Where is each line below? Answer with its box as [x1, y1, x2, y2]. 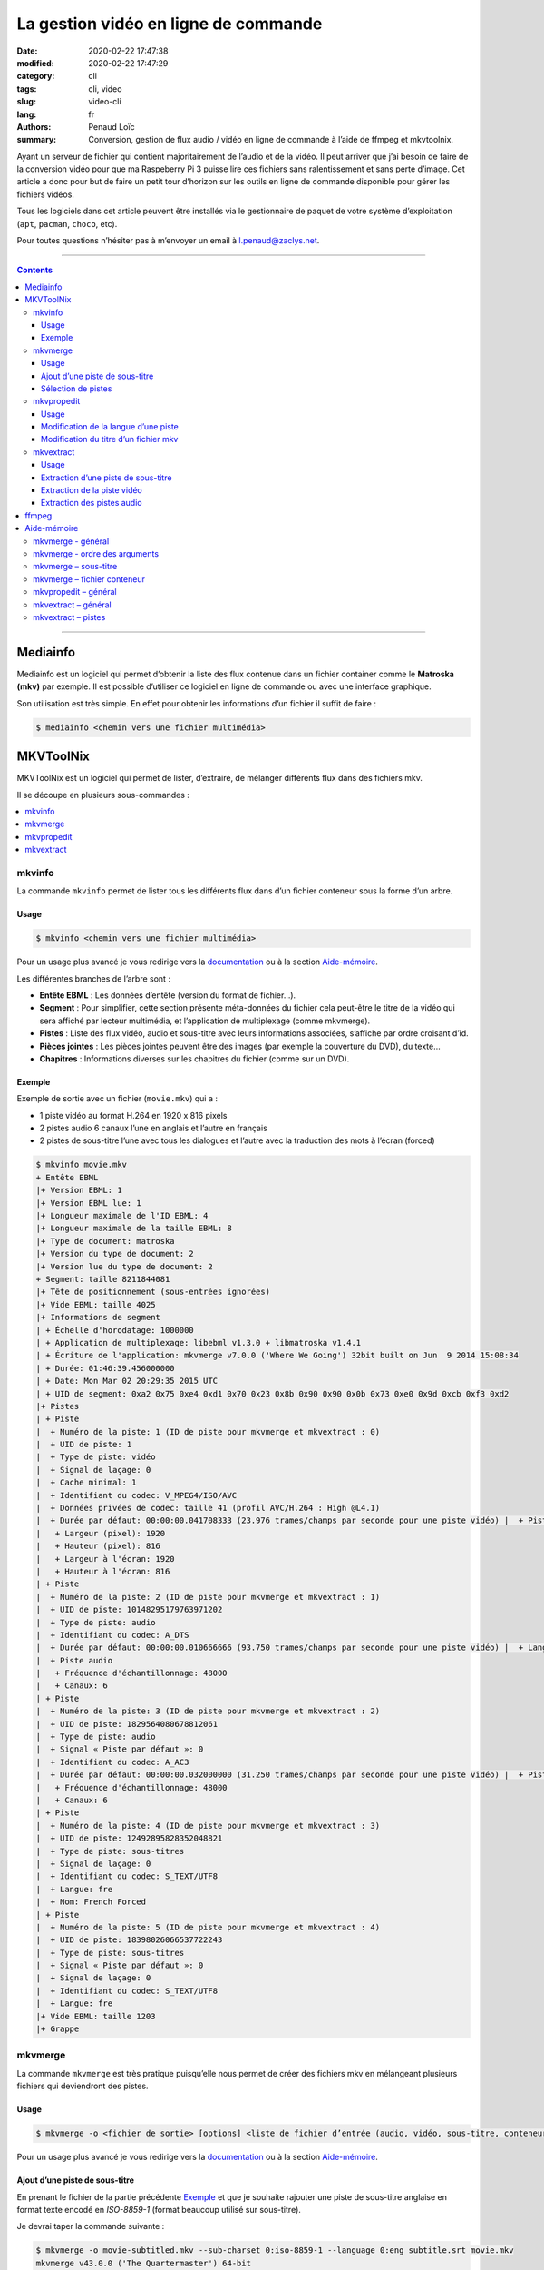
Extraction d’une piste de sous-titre [41, 472, 172, 483]
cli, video [88, 83, 122, 94]
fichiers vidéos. [16, 189, 74, 200]
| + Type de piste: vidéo [35, 1452, 156, 1462]
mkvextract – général [33, 599, 112, 610]
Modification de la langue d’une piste [41, 421, 179, 432]
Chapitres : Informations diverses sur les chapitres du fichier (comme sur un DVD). [39, 1053, 350, 1064]
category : [16, 71, 55, 82]
